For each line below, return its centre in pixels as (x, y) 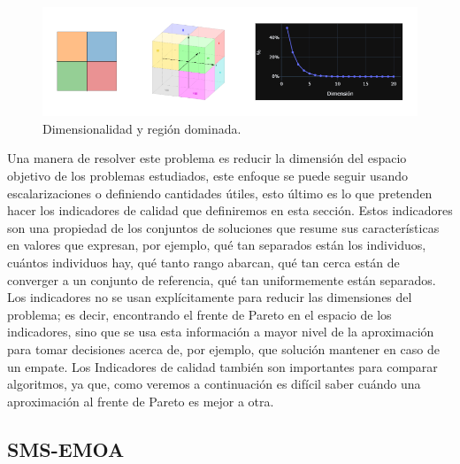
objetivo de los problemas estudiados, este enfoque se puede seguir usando (207, 176)
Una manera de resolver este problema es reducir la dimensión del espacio (207, 158)
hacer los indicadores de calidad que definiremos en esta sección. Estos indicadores (230, 210)
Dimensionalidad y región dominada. (142, 128)
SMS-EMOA (66, 449)
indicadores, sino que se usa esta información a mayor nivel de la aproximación (221, 332)
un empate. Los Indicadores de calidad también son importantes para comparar (222, 366)
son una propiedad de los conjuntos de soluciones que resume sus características (223, 227)
